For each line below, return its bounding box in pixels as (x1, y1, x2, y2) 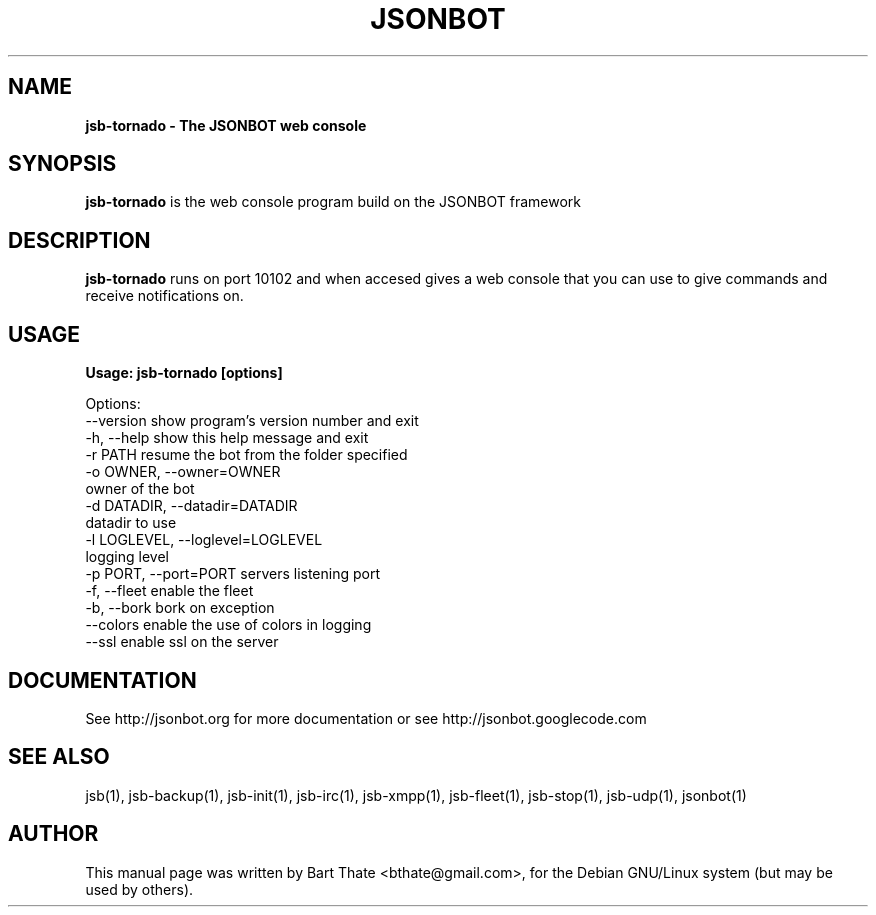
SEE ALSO (8, 744, 110, 770)
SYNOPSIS (8, 151, 117, 177)
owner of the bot (85, 480, 195, 498)
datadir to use (85, 514, 177, 532)
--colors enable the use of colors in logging (85, 616, 372, 634)
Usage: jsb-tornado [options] (85, 364, 283, 382)
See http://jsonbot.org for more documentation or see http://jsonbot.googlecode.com (85, 709, 647, 727)
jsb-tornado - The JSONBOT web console (85, 116, 367, 134)
